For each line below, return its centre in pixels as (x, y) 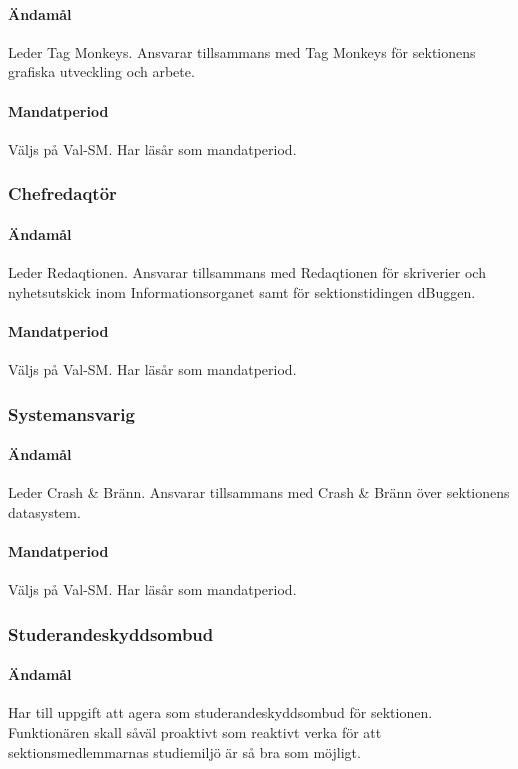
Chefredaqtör (62, 193)
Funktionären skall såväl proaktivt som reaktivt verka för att (195, 732)
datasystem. (44, 511)
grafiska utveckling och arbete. (101, 71)
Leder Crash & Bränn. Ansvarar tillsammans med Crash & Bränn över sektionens (259, 492)
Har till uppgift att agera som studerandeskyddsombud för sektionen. (220, 712)
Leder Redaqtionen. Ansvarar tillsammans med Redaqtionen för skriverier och (247, 272)
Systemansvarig (71, 413)
